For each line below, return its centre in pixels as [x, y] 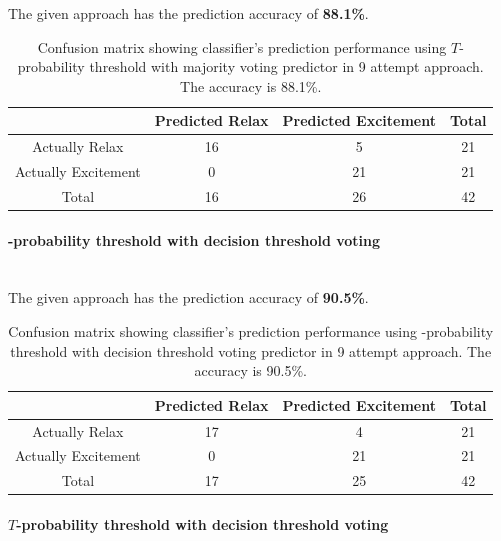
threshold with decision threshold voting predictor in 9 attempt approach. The [251, 350]
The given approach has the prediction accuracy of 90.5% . [188, 297]
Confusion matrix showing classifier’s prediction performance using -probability [251, 330]
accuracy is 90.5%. [250, 370]
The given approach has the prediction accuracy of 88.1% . [188, 13]
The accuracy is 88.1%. [251, 85]
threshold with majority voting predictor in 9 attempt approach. [286, 66]
